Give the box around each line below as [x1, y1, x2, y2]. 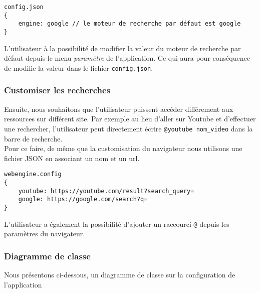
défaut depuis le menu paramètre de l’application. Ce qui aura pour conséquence [4, 53, 250, 63]
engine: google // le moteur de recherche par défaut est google [18, 20, 241, 28]
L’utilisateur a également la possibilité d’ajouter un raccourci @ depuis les [4, 218, 229, 229]
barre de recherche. [4, 133, 63, 143]
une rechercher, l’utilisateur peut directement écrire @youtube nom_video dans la [4, 123, 253, 133]
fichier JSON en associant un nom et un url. [4, 153, 140, 163]
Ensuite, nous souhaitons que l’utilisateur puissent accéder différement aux [4, 103, 233, 114]
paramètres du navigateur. [4, 228, 85, 239]
